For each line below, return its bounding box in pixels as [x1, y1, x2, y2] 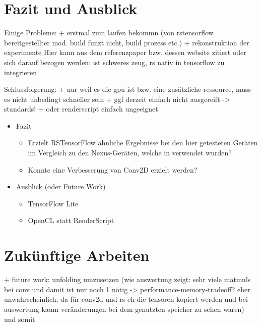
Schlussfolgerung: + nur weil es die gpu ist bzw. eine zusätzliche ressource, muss [4, 84, 251, 94]
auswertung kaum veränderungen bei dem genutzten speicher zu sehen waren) [4, 303, 244, 314]
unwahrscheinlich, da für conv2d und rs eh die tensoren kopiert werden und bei [4, 294, 248, 304]
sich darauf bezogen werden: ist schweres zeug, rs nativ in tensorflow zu [4, 57, 225, 67]
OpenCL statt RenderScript [28, 215, 114, 226]
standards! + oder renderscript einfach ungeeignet [4, 103, 158, 114]
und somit [4, 313, 35, 324]
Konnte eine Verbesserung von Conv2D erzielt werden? [28, 164, 198, 175]
